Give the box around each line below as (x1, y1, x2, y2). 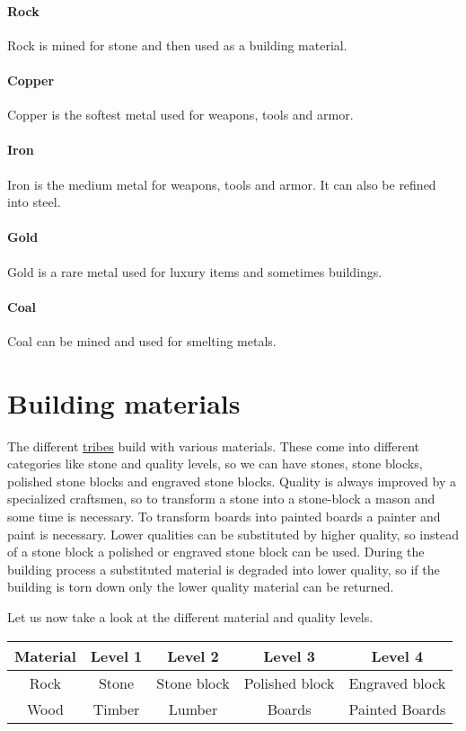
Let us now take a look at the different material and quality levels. (7, 608, 374, 627)
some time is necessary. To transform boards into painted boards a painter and (7, 507, 441, 526)
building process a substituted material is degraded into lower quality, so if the (7, 559, 440, 578)
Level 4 (371, 645, 424, 666)
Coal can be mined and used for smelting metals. (7, 331, 277, 350)
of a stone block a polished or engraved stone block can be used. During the (7, 542, 425, 561)
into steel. (7, 192, 61, 211)
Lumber (168, 698, 218, 719)
